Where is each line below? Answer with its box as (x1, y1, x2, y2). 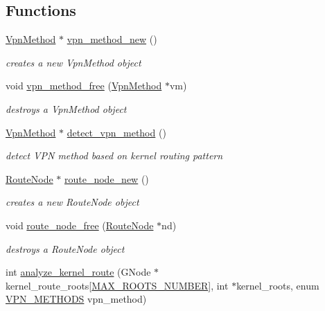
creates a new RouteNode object (6, 195, 139, 209)
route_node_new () (64, 171, 149, 186)
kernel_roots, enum (236, 278, 319, 292)
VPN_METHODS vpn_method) (6, 292, 147, 306)
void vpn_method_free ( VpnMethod (6, 78, 162, 93)
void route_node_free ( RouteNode (6, 217, 154, 232)
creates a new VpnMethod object (6, 55, 141, 69)
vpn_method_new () (67, 32, 157, 46)
